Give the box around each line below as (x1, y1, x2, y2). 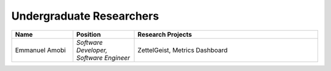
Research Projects (137, 30, 192, 39)
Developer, (76, 46, 107, 54)
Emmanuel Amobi (15, 46, 66, 54)
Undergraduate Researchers (11, 9, 159, 23)
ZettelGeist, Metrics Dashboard (137, 46, 228, 54)
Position (76, 30, 101, 39)
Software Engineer (76, 53, 131, 62)
